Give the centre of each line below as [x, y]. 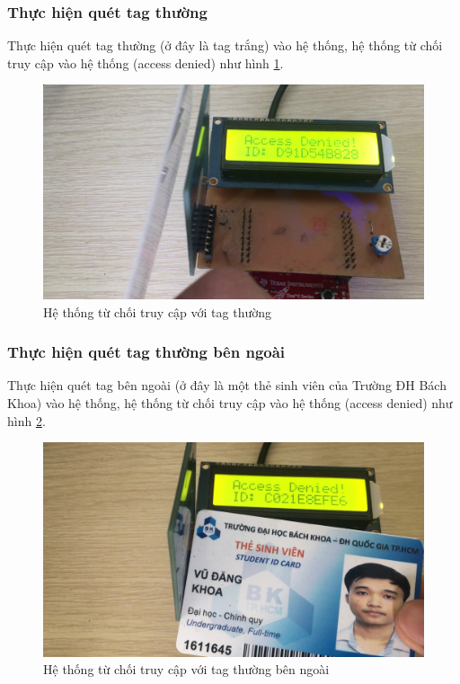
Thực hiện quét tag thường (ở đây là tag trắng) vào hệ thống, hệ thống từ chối [225, 45]
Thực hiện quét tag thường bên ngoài [146, 352]
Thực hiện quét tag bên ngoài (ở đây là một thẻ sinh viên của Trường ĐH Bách [227, 385]
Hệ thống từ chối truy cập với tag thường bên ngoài [186, 669]
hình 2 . [27, 420]
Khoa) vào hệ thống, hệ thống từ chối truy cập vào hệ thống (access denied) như [230, 402]
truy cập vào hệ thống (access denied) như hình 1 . [146, 62]
